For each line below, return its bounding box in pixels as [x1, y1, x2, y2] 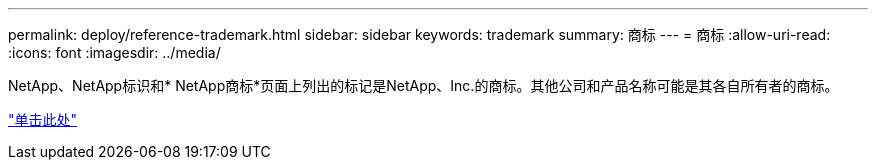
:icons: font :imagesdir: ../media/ [8, 44, 221, 61]
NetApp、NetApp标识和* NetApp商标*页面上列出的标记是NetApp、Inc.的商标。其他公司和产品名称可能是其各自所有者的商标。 [8, 77, 839, 94]
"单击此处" [8, 111, 78, 128]
